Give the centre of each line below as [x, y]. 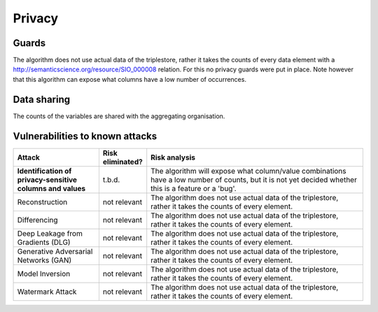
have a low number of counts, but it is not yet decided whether [254, 180]
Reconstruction [42, 201]
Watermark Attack [47, 292]
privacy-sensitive [47, 180]
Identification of [44, 171]
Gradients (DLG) [44, 242]
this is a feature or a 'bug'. [194, 188]
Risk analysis [173, 157]
